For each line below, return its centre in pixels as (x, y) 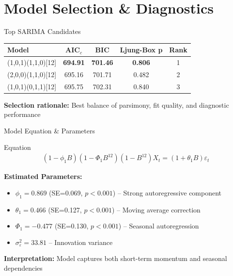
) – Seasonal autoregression (159, 226)
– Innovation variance (81, 242)
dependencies (23, 268)
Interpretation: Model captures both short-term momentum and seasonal (116, 258)
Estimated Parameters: (43, 176)
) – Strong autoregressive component (167, 192)
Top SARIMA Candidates (42, 31)
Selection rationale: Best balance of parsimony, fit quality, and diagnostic (116, 105)
